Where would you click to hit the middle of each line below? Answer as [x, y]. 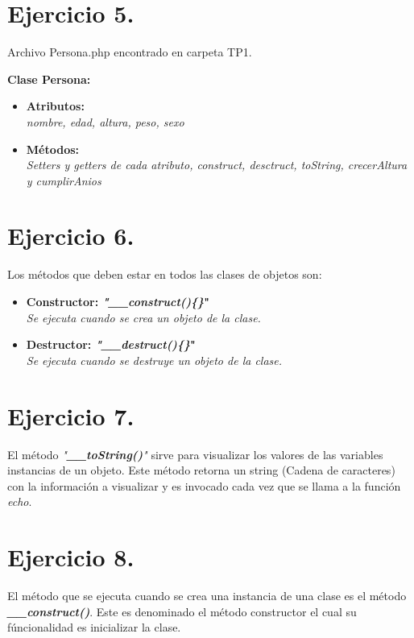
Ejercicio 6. [71, 236]
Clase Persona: [49, 79]
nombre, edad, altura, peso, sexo [105, 121]
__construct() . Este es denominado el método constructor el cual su [182, 611]
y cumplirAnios [64, 180]
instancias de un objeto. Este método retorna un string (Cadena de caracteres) [201, 470]
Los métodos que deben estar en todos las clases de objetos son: [165, 274]
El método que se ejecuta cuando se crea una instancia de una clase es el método [207, 595]
